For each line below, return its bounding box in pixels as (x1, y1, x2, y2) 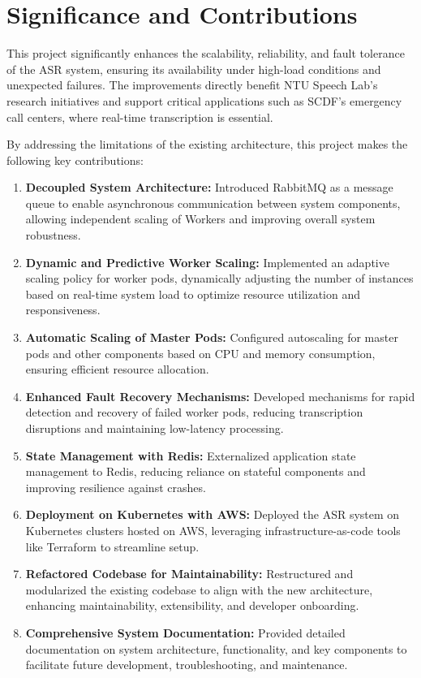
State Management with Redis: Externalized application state (25, 447, 356, 464)
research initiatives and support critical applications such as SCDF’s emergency (6, 92, 402, 109)
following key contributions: (6, 151, 144, 168)
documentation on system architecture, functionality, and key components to (25, 640, 407, 657)
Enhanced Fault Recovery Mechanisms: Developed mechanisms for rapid (25, 387, 415, 404)
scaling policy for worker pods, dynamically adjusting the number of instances (25, 270, 414, 287)
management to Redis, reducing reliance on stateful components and (25, 463, 366, 480)
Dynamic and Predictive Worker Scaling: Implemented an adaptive (25, 253, 389, 270)
